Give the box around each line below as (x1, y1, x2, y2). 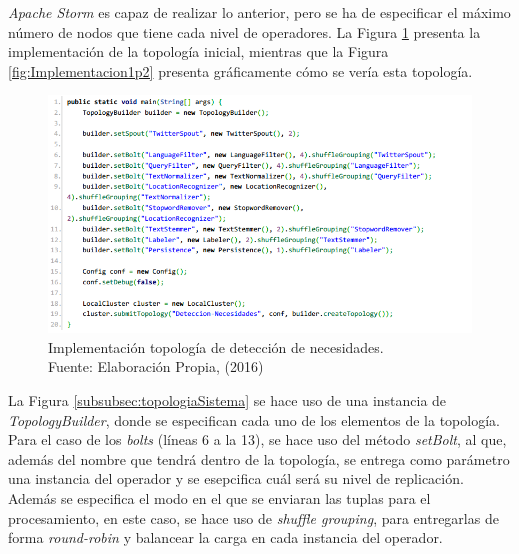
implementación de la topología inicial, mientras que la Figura (8, 41, 389, 62)
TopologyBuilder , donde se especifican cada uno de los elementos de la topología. (8, 409, 500, 430)
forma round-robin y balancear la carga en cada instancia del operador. (8, 527, 443, 548)
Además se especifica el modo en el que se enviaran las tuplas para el (8, 488, 431, 509)
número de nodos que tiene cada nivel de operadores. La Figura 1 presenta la (8, 21, 481, 42)
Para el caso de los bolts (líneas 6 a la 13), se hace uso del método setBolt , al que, (8, 429, 507, 450)
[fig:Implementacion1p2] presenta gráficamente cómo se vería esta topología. (8, 60, 473, 81)
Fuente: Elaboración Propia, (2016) (48, 356, 264, 377)
